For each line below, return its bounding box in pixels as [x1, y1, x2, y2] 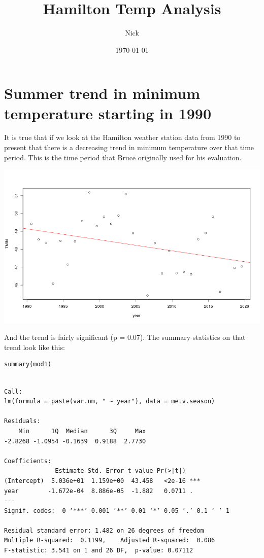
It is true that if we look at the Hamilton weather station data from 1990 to [4, 132, 241, 143]
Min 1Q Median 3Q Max [18, 427, 146, 435]
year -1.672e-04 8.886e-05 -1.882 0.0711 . [4, 487, 193, 495]
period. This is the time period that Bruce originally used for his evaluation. [4, 152, 242, 162]
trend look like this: [4, 341, 65, 352]
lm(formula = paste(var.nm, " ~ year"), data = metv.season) [4, 398, 215, 405]
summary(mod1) [4, 361, 52, 368]
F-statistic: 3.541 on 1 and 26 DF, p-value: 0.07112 [4, 547, 193, 554]
